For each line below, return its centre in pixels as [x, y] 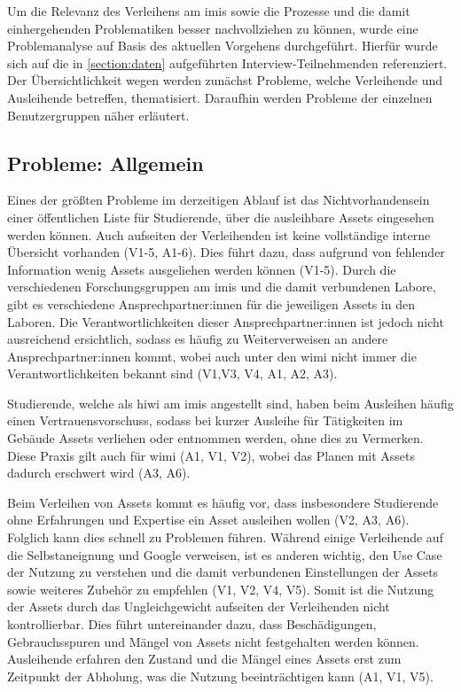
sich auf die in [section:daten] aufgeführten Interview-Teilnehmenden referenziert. [227, 62]
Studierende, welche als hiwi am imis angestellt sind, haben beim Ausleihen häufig [230, 403]
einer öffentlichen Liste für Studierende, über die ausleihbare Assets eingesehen [221, 217]
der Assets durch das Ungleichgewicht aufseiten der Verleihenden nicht [199, 606]
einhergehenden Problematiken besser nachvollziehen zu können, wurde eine [213, 28]
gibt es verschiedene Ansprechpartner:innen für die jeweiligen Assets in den [211, 303]
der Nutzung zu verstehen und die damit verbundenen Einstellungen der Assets [223, 572]
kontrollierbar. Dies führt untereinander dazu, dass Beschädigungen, [192, 624]
